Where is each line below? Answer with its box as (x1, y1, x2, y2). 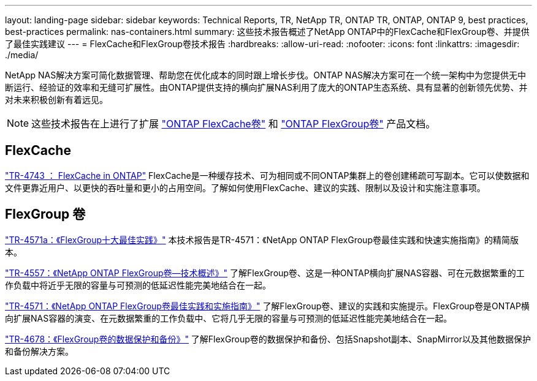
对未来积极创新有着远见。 (5, 94, 108, 105)
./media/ (5, 50, 39, 60)
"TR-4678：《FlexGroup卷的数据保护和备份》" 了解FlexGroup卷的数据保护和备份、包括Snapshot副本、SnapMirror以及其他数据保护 (5, 333, 531, 344)
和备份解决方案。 (5, 345, 74, 356)
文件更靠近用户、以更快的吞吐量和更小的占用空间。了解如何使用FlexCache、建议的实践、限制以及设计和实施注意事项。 (5, 182, 486, 193)
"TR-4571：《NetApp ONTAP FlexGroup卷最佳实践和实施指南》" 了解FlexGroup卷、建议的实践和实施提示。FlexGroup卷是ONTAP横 (5, 300, 530, 311)
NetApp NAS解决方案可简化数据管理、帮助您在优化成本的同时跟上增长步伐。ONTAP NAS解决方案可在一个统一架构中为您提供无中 (5, 70, 527, 80)
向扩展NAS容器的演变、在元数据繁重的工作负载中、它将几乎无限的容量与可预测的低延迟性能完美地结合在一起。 (5, 312, 452, 323)
